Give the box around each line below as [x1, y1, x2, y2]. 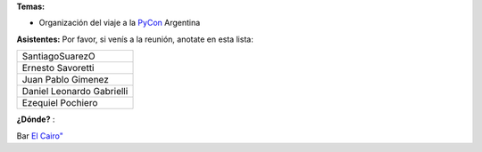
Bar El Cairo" [16, 130, 64, 141]
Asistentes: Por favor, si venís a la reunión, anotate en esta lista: [16, 34, 253, 44]
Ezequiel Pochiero [21, 97, 98, 109]
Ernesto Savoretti [21, 62, 95, 75]
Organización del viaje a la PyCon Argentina [38, 18, 201, 28]
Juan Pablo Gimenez [21, 74, 109, 86]
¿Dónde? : [16, 114, 55, 124]
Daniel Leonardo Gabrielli [21, 85, 129, 98]
